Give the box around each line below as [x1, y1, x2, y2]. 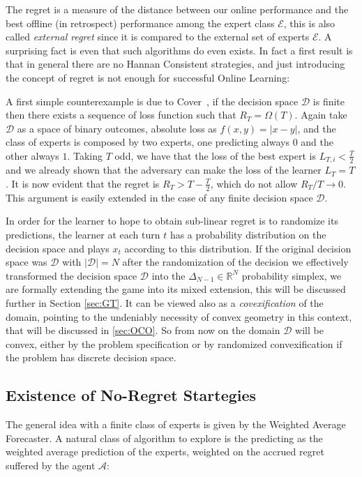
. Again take [294, 107, 347, 122]
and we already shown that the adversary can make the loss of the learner [6, 162, 322, 177]
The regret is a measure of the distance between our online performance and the [6, 2, 349, 16]
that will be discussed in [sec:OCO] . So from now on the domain [6, 323, 280, 338]
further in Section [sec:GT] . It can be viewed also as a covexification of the [6, 295, 324, 310]
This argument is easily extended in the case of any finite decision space [6, 190, 313, 204]
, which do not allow [210, 176, 298, 190]
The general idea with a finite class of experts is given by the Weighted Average [6, 417, 346, 432]
